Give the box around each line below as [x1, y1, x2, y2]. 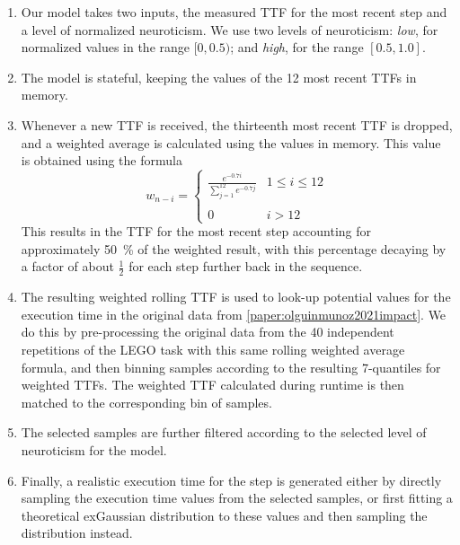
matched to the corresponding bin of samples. [21, 392, 272, 411]
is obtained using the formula [21, 151, 182, 170]
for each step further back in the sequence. [128, 257, 363, 276]
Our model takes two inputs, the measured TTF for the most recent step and [21, 3, 447, 21]
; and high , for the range [230, 38, 364, 57]
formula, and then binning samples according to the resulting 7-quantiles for [21, 357, 441, 376]
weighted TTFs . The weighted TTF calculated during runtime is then [21, 375, 404, 394]
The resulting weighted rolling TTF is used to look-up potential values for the [21, 287, 451, 306]
